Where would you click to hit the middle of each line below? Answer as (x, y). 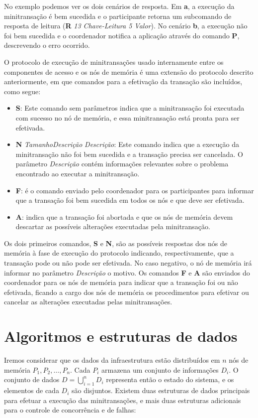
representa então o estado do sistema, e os (170, 379)
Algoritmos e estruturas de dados (121, 336)
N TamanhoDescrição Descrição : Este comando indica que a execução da (127, 144)
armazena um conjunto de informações (160, 369)
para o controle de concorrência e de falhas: (70, 410)
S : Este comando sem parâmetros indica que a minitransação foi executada (130, 108)
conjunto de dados (32, 379)
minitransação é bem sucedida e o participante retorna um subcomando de (118, 16)
